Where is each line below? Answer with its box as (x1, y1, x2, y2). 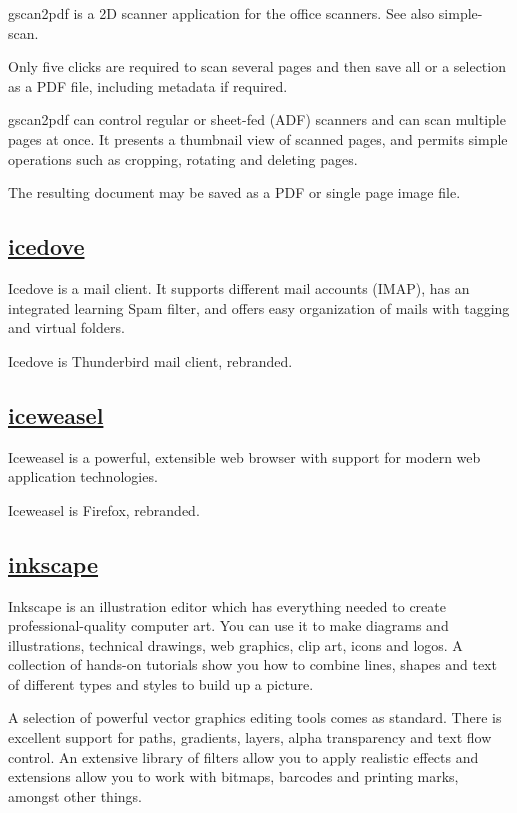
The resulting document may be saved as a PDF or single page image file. (8, 182, 461, 203)
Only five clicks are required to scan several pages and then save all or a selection (8, 56, 506, 77)
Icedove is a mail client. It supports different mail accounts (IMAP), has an (8, 277, 470, 298)
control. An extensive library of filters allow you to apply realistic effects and (8, 746, 479, 767)
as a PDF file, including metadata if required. (8, 75, 288, 96)
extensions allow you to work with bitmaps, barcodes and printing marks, (8, 766, 459, 787)
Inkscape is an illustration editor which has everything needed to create (8, 595, 446, 616)
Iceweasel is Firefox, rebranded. (8, 499, 200, 520)
